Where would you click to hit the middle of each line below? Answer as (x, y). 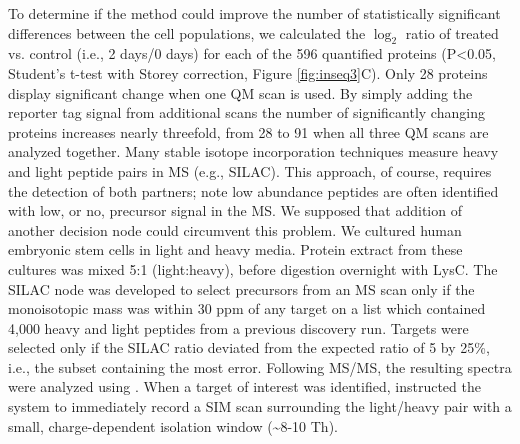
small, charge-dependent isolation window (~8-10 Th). (173, 425)
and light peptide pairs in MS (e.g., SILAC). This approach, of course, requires (250, 170)
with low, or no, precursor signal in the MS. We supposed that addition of (235, 210)
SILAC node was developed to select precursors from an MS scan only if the (241, 288)
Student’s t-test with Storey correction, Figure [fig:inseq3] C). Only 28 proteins (248, 72)
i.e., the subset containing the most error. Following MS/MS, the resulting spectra (260, 366)
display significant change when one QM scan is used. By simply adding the (240, 92)
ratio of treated (452, 32)
